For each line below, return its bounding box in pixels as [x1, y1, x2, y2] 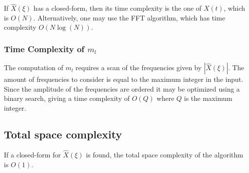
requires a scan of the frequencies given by [76, 62, 202, 73]
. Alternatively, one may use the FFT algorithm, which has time [33, 12, 225, 22]
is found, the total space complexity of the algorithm [86, 150, 243, 160]
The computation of [4, 62, 63, 73]
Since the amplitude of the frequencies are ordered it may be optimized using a [4, 83, 240, 94]
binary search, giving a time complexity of [4, 93, 130, 103]
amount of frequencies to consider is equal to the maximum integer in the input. [4, 74, 244, 84]
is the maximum [184, 93, 232, 103]
